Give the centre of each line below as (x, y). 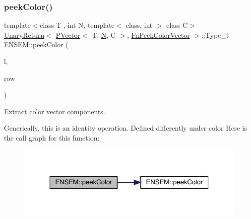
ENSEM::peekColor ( (36, 44)
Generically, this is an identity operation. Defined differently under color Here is (125, 128)
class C (177, 25)
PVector (68, 35)
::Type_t (215, 35)
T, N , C (104, 35)
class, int (139, 25)
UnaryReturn (24, 35)
